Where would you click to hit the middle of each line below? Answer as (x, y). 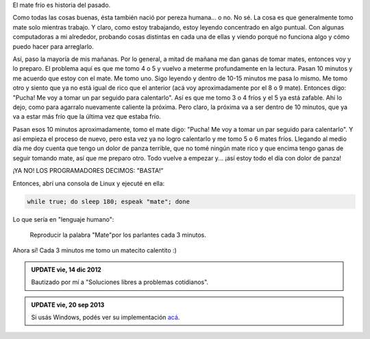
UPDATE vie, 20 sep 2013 (68, 305)
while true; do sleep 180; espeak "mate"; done (108, 201)
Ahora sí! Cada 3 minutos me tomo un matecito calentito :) (95, 250)
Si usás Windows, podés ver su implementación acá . (106, 317)
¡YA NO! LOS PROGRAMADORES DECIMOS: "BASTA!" (88, 171)
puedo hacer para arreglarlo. (53, 46)
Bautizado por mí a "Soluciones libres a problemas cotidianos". (120, 282)
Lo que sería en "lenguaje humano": (63, 219)
